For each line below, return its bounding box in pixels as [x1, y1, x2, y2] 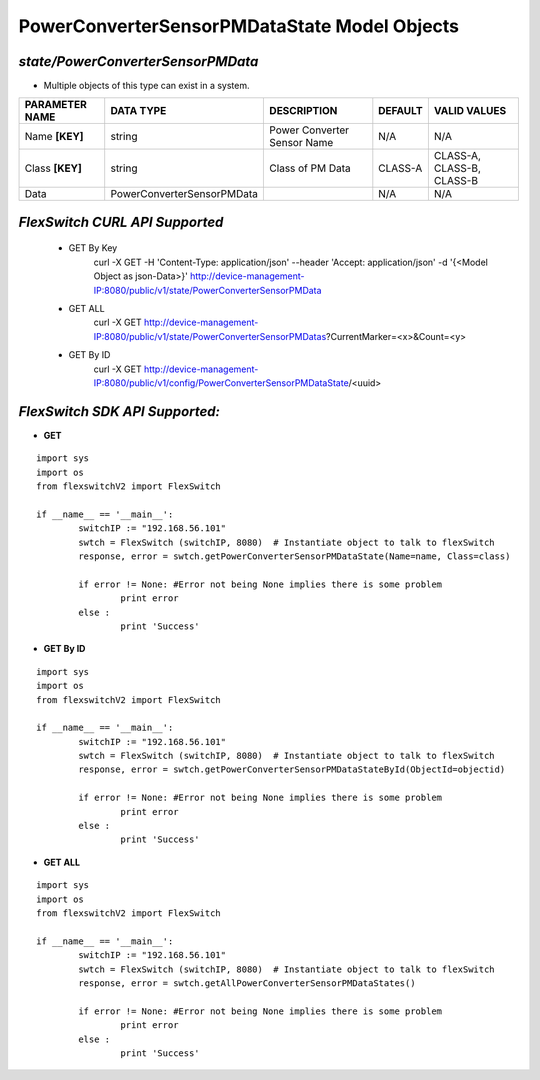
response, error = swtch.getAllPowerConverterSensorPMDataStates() [78, 977, 416, 989]
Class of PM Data [269, 161, 352, 175]
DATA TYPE [110, 104, 167, 118]
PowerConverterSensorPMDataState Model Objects [18, 15, 460, 37]
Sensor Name [269, 136, 334, 150]
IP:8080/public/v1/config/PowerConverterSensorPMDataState [93, 376, 349, 389]
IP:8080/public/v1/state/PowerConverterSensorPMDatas [93, 330, 327, 342]
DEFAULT [378, 104, 424, 118]
